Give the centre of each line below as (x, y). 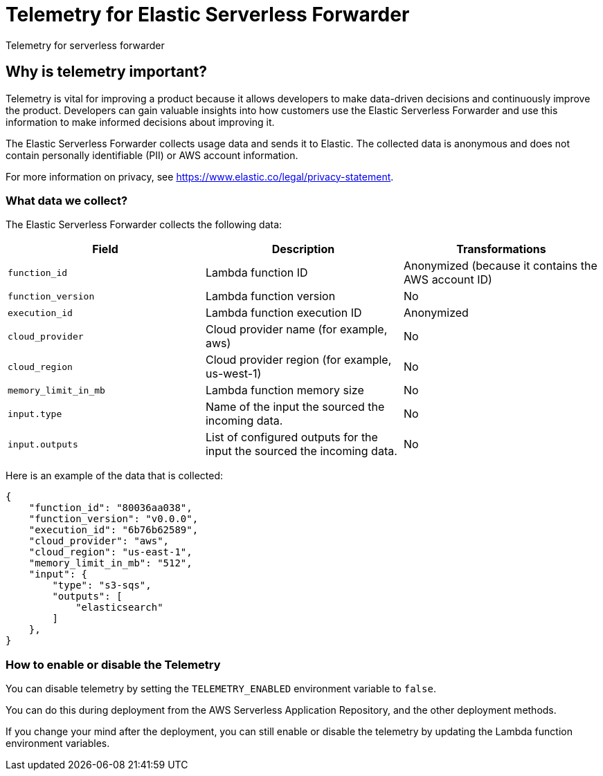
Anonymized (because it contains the (500, 266)
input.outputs (43, 444)
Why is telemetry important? (107, 72)
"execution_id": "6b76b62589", (114, 530)
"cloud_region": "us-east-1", (110, 552)
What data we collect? (67, 200)
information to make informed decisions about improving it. (140, 122)
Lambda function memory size (285, 390)
